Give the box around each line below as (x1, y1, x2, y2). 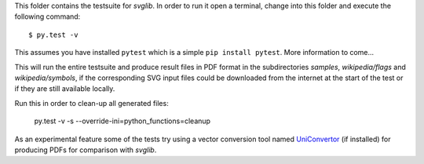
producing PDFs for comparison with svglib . (14, 145, 157, 155)
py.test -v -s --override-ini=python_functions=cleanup (34, 116, 211, 126)
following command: (14, 12, 81, 21)
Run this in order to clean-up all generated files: (14, 98, 169, 108)
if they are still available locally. (14, 84, 115, 93)
